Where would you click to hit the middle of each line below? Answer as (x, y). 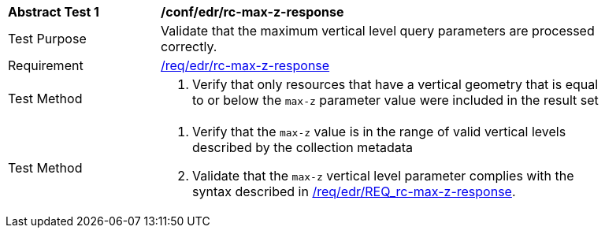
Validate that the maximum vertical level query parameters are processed (378, 31)
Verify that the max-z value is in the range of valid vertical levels (379, 132)
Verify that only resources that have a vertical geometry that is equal (395, 84)
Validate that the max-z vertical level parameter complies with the (383, 176)
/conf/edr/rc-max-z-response (252, 12)
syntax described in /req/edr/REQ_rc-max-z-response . (354, 191)
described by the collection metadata (303, 147)
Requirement (46, 65)
